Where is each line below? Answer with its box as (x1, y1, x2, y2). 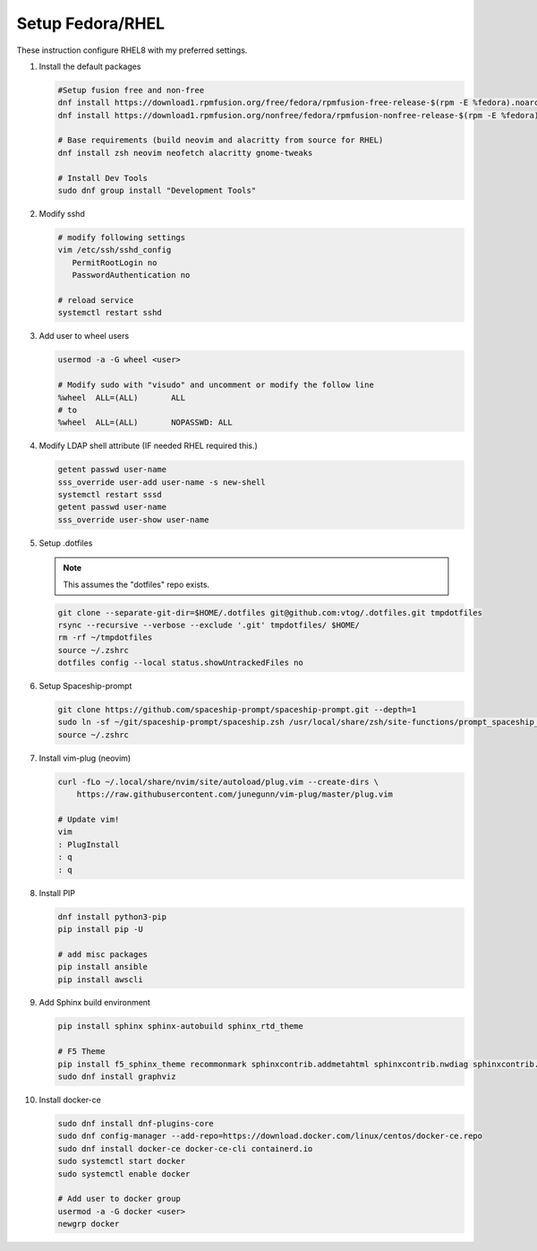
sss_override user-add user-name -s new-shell (57, 477, 266, 487)
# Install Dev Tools (57, 173, 148, 183)
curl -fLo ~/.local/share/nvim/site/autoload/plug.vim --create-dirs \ (57, 776, 379, 787)
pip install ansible (57, 962, 148, 972)
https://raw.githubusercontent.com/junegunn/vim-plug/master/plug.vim (76, 789, 394, 799)
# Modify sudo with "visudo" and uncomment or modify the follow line (57, 380, 375, 390)
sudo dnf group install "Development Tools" (57, 185, 257, 196)
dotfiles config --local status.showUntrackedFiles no (57, 658, 303, 668)
